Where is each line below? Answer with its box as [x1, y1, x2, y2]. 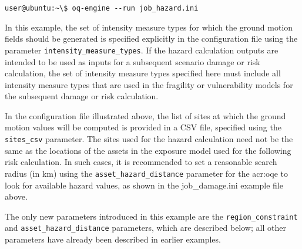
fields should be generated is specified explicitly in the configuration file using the [5, 32, 298, 45]
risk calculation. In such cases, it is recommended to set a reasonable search [5, 156, 277, 168]
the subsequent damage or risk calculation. [5, 90, 159, 102]
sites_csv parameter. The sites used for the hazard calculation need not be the [5, 133, 293, 145]
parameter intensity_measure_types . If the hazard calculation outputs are [5, 43, 278, 56]
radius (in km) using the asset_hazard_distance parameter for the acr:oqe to [5, 167, 288, 179]
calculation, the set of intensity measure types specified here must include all [5, 67, 281, 79]
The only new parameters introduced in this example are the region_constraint [5, 210, 298, 222]
